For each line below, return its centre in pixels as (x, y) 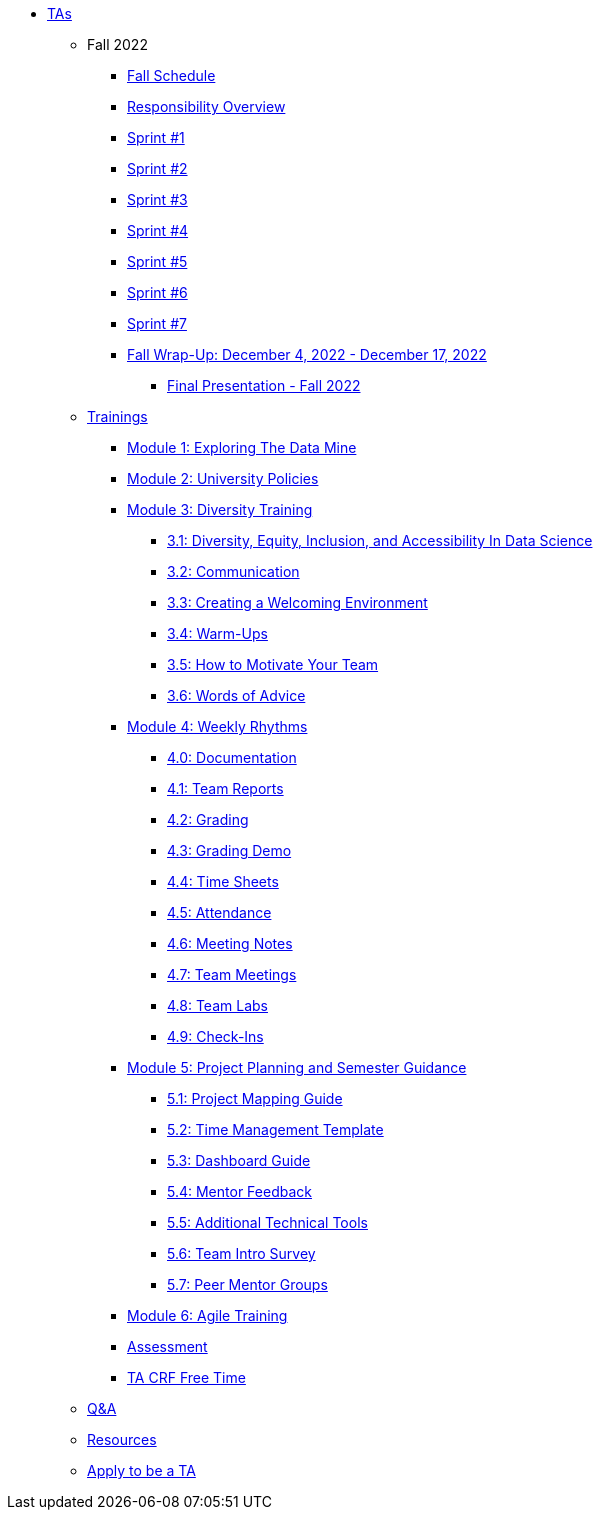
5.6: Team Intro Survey (241, 1253)
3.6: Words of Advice (236, 695)
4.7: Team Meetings (232, 974)
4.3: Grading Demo (229, 850)
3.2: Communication (233, 571)
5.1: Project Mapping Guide (255, 1098)
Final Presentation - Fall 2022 (264, 385)
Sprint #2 (157, 168)
